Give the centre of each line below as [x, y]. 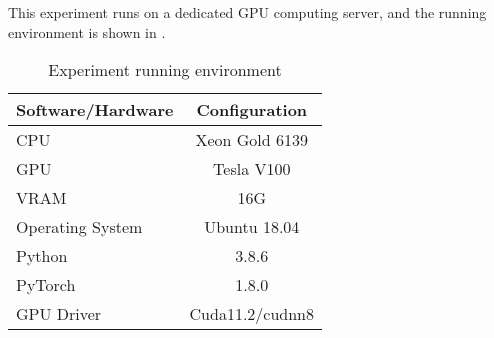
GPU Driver [59, 314]
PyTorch [46, 285]
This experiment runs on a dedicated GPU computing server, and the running [247, 12]
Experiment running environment [165, 70]
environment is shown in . [87, 31]
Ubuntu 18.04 [252, 227]
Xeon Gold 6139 [252, 140]
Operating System [79, 227]
